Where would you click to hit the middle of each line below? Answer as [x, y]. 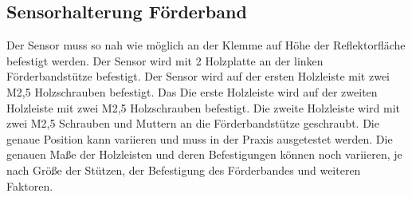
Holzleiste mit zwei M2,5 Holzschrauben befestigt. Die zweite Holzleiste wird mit [204, 107]
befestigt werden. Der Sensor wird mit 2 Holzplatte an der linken [165, 60]
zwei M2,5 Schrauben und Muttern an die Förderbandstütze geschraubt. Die [193, 123]
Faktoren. [30, 185]
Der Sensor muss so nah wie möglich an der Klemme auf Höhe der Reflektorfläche [206, 45]
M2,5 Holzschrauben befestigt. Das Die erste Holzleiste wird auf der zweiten [192, 91]
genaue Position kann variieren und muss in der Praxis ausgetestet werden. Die [200, 138]
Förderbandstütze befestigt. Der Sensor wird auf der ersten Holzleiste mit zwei [198, 76]
